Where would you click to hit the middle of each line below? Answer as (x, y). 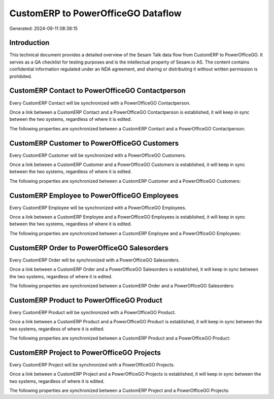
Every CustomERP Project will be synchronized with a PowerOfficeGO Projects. (92, 364)
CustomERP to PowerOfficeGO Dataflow (96, 13)
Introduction (29, 43)
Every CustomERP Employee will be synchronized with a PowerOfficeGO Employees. (98, 208)
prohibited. (21, 76)
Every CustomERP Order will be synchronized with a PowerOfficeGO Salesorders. (95, 260)
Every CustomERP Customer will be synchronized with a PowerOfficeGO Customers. (98, 155)
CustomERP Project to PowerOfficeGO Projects (85, 353)
